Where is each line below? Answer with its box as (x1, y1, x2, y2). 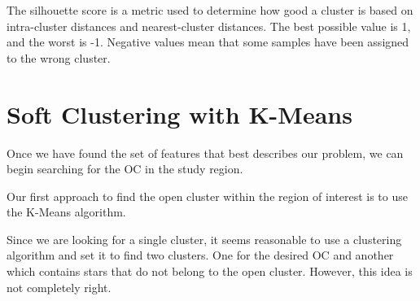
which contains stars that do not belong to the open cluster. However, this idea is (7, 263, 413, 280)
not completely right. (7, 278, 112, 295)
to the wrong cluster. (7, 49, 111, 66)
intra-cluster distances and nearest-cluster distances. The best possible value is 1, (7, 17, 411, 34)
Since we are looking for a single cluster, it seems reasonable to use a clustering (7, 230, 402, 247)
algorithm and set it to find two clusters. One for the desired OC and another (7, 246, 394, 264)
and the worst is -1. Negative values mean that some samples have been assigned (7, 33, 409, 50)
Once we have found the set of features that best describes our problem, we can (7, 144, 404, 161)
